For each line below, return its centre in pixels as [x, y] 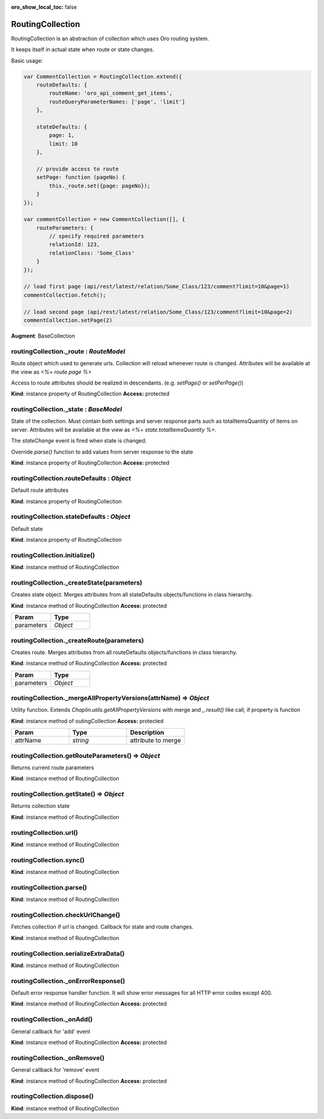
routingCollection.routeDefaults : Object [71, 478]
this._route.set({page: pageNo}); [100, 186]
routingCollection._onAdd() [52, 1019]
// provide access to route [78, 169]
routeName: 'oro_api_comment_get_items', [111, 93]
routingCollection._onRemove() [58, 1058]
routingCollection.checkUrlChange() [66, 915]
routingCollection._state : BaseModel [67, 410]
